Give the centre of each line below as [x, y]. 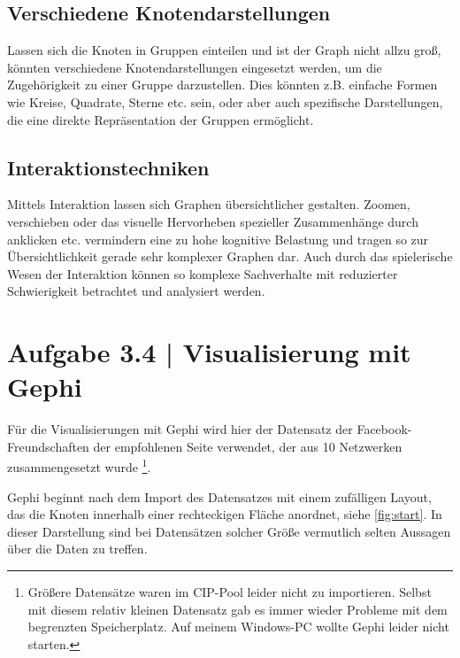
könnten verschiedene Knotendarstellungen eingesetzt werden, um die [195, 67]
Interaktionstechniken [108, 167]
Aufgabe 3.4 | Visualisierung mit [209, 352]
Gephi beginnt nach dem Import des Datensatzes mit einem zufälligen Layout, [219, 496]
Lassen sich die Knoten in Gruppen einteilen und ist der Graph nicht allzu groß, [224, 50]
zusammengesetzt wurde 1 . [79, 466]
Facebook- [384, 429]
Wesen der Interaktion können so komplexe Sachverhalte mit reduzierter [203, 273]
